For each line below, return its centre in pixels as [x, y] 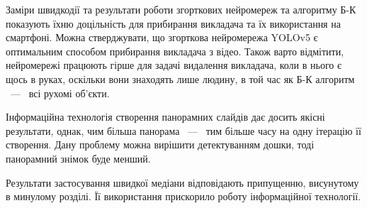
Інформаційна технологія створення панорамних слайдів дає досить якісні [165, 117]
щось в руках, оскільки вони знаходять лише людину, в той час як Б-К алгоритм [180, 78]
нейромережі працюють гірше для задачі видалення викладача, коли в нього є [174, 65]
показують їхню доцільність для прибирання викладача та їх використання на [173, 23]
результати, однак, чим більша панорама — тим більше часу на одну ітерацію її [183, 130]
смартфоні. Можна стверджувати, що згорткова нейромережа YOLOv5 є [162, 37]
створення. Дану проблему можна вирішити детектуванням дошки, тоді [160, 144]
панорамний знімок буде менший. [78, 158]
